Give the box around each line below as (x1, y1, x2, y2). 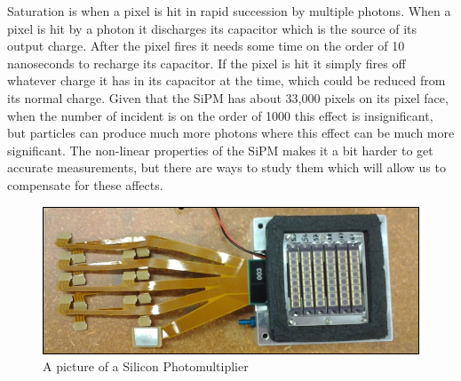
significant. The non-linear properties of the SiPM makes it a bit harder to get (7, 140, 433, 159)
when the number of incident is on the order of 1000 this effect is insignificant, (7, 106, 433, 124)
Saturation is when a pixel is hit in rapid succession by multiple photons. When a (7, 2, 451, 20)
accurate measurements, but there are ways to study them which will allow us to (7, 158, 446, 177)
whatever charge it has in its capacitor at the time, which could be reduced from (7, 71, 446, 90)
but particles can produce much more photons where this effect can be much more (7, 123, 455, 142)
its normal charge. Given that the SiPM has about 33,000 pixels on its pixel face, (7, 88, 449, 107)
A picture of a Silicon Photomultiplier (43, 357, 249, 376)
